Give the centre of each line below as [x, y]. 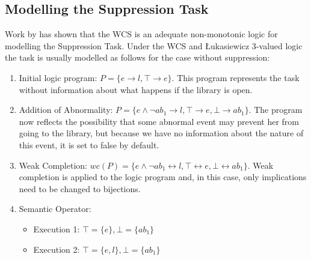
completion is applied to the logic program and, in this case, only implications [163, 177]
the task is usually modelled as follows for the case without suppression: [137, 57]
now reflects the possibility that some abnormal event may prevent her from [159, 121]
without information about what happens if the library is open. [136, 89]
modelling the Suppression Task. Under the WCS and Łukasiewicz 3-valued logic [154, 45]
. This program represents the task [236, 77]
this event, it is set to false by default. [89, 144]
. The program [276, 110]
